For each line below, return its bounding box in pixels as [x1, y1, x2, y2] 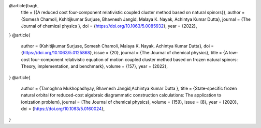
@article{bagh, [9, 3, 39, 8]
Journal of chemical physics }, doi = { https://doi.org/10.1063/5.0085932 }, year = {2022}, [21, 23, 198, 29]
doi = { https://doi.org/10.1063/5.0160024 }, [21, 106, 105, 112]
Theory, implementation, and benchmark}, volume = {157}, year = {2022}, [21, 64, 168, 69]
